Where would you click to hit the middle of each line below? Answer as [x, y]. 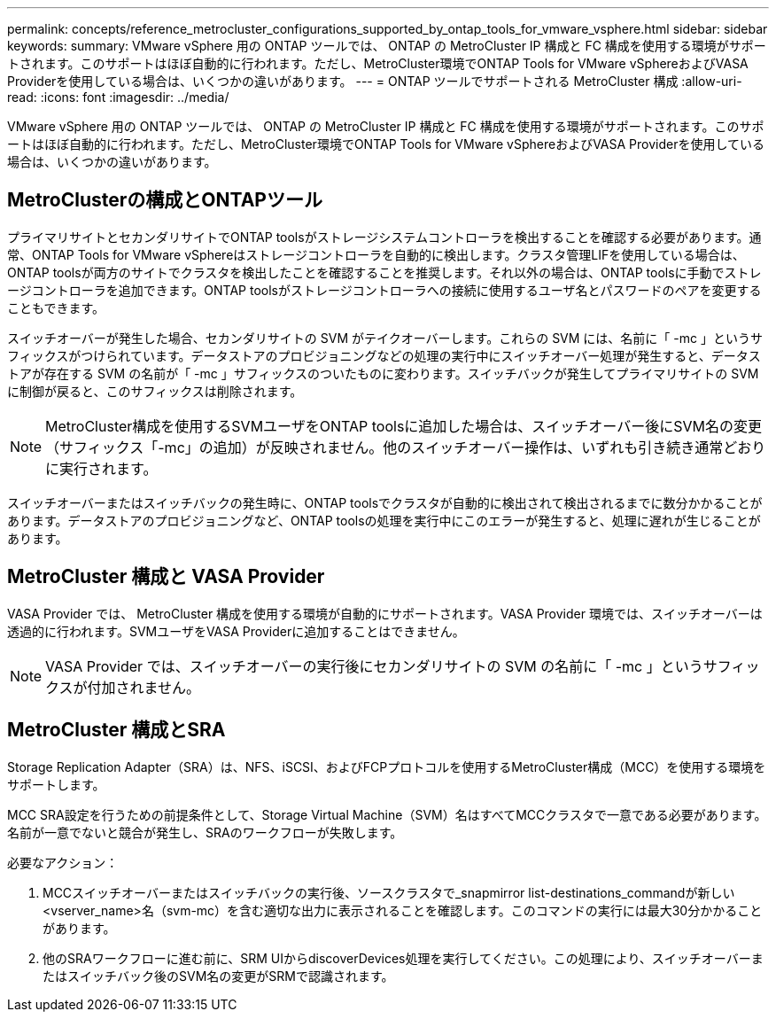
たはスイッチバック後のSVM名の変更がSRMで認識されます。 [218, 976]
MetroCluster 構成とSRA [116, 730]
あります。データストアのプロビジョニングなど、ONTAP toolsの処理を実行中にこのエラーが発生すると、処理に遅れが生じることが [384, 520]
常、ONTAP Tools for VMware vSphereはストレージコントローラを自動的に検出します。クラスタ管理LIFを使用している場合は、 [376, 254]
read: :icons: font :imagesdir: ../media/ [118, 97]
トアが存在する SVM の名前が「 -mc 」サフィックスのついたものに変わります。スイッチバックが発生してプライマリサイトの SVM [383, 373]
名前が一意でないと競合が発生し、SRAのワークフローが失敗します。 [205, 832]
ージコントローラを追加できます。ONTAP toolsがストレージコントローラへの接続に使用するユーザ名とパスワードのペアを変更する [384, 290]
